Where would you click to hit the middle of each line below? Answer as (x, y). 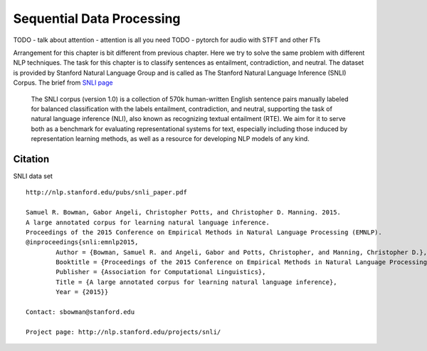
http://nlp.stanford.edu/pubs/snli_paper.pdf (107, 193)
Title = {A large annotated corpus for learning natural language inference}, (196, 282)
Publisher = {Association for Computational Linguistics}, (161, 272)
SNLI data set (33, 176)
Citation (31, 159)
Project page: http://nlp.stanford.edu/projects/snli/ (123, 332)
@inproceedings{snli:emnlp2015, (82, 242)
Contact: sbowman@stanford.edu (80, 312)
